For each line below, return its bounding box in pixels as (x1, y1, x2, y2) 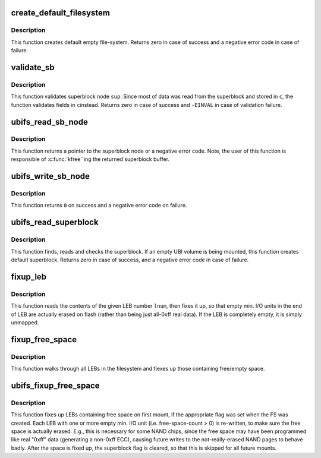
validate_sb (11, 62, 55, 72)
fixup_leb (11, 271, 47, 282)
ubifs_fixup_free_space (11, 380, 100, 390)
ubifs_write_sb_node (11, 171, 90, 181)
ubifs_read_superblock (11, 217, 99, 228)
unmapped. (11, 318, 39, 326)
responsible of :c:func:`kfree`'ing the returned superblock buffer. (11, 156, 169, 163)
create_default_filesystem (11, 8, 110, 18)
